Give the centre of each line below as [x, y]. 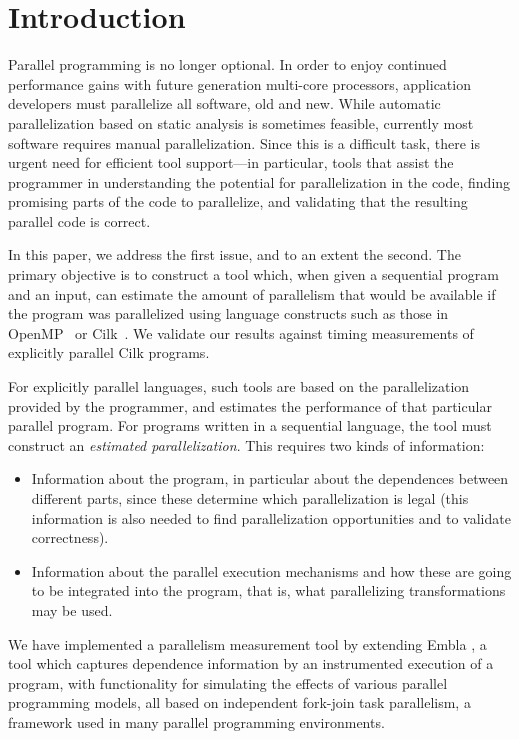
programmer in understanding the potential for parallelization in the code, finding [259, 181]
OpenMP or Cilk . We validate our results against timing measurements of [241, 332]
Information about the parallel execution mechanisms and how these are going [271, 570]
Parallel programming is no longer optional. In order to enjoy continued [227, 64]
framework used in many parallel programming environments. [196, 721]
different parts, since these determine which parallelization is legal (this [250, 498]
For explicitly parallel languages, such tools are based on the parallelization [239, 386]
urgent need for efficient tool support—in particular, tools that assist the [231, 162]
